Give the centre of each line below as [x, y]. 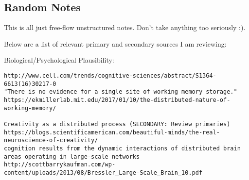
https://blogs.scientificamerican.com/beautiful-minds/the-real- [112, 132]
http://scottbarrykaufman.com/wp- [60, 165]
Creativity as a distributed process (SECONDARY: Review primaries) [117, 124]
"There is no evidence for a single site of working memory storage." [121, 92]
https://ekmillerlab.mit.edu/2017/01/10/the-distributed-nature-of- [117, 100]
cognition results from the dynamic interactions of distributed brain [122, 148]
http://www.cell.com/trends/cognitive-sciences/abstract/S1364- [110, 75]
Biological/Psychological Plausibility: [59, 60]
